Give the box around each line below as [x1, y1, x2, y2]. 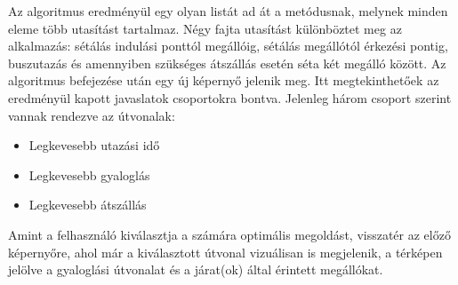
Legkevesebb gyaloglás [28, 165, 150, 184]
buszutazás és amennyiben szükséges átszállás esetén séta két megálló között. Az [8, 53, 446, 72]
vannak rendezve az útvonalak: [8, 106, 175, 124]
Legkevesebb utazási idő [28, 136, 160, 154]
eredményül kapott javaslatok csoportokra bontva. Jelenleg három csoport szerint [8, 88, 452, 107]
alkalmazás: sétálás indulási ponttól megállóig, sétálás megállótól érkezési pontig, [8, 36, 448, 55]
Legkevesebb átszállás [28, 195, 147, 214]
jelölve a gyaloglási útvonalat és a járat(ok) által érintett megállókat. [8, 260, 383, 279]
